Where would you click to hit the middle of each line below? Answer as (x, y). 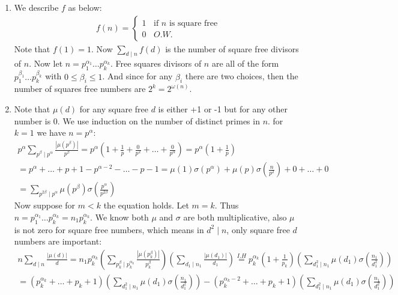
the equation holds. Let (146, 205)
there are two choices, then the (242, 76)
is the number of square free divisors (232, 48)
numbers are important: (58, 241)
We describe (36, 7)
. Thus (227, 205)
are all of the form (245, 63)
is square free (193, 23)
